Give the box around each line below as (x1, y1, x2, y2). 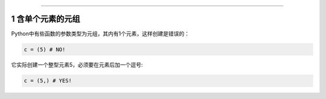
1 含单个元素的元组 (11, 14, 81, 24)
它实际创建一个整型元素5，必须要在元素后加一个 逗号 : (11, 61, 143, 68)
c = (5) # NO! (24, 46, 66, 53)
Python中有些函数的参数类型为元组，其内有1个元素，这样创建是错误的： (11, 30, 190, 37)
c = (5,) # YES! (24, 77, 72, 84)
